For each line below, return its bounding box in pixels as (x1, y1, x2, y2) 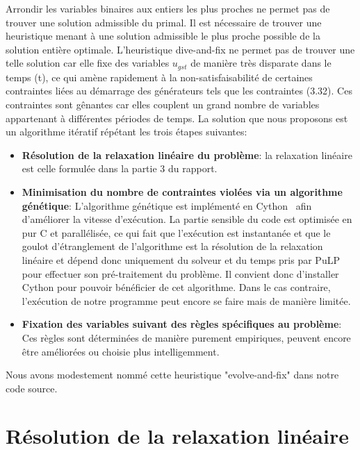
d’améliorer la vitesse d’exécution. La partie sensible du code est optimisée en (22, 212, 352, 226)
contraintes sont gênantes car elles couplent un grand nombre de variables (6, 97, 320, 112)
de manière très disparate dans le (190, 56, 332, 70)
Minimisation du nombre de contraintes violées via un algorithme (22, 184, 343, 199)
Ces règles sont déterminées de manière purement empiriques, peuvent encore (22, 330, 351, 344)
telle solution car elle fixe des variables (6, 56, 170, 70)
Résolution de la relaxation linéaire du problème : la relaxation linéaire (22, 147, 352, 162)
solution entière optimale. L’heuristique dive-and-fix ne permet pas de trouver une (6, 42, 355, 56)
